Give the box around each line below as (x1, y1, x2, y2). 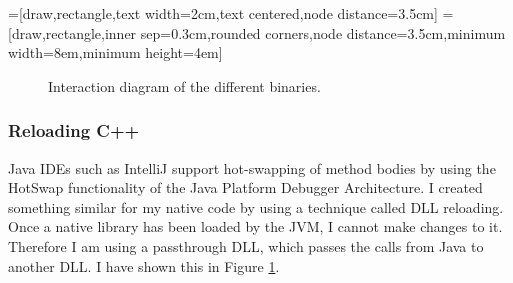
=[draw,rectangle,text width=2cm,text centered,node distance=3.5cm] (8, 3, 438, 23)
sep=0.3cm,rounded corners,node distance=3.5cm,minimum (140, 22, 506, 43)
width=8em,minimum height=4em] (8, 42, 223, 63)
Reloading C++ (8, 118, 140, 143)
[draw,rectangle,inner (8, 22, 137, 43)
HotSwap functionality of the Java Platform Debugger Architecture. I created (8, 177, 483, 198)
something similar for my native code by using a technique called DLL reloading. (8, 196, 504, 217)
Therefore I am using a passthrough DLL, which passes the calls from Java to (8, 235, 484, 256)
